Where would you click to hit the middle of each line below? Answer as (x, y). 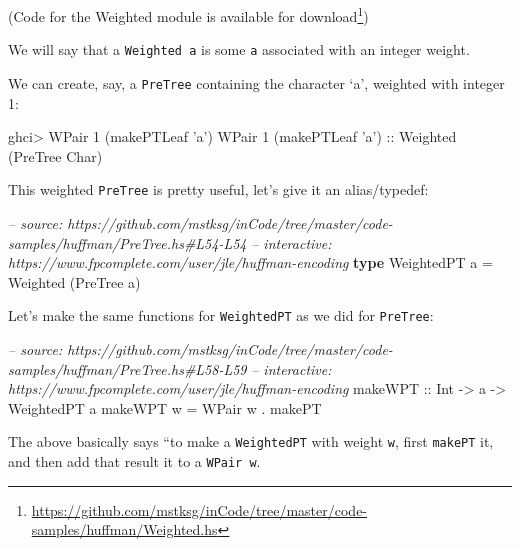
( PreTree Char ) (55, 155)
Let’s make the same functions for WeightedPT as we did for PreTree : (221, 315)
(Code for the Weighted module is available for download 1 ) (188, 14)
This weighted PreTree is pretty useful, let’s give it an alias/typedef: (218, 189)
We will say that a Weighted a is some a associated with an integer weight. (239, 49)
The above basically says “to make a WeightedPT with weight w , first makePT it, (251, 441)
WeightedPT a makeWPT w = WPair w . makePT (165, 407)
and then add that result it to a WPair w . (134, 461)
